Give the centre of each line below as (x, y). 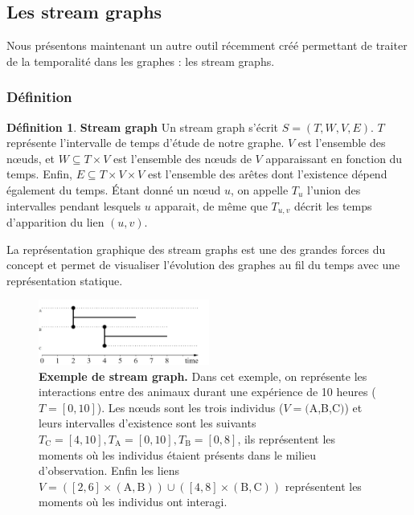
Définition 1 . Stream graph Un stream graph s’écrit (142, 127)
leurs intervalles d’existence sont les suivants (148, 423)
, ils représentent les (287, 438)
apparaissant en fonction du (334, 158)
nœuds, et (31, 158)
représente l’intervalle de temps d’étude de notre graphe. (146, 143)
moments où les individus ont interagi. (133, 502)
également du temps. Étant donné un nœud (114, 189)
